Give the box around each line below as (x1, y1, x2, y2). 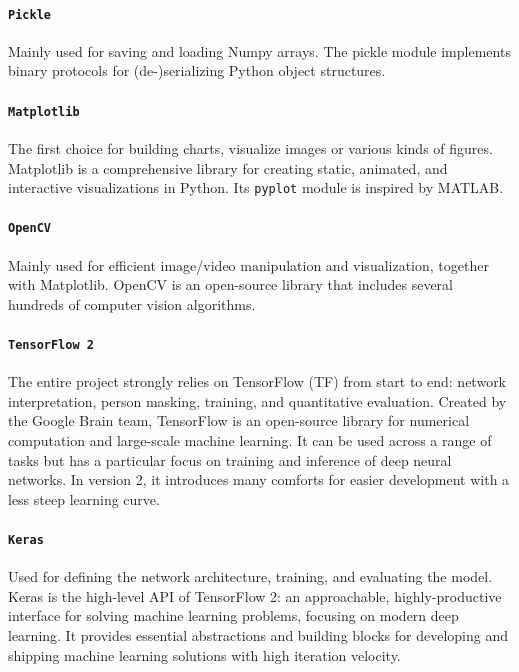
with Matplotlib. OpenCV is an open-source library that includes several (8, 274, 454, 295)
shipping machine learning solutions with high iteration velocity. (8, 644, 401, 665)
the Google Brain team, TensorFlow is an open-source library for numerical (8, 410, 470, 431)
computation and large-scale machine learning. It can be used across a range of (8, 430, 492, 451)
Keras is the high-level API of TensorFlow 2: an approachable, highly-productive (8, 585, 502, 606)
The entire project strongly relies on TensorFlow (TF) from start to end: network (8, 371, 507, 392)
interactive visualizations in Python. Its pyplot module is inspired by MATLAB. (8, 177, 504, 198)
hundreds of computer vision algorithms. (8, 293, 256, 314)
